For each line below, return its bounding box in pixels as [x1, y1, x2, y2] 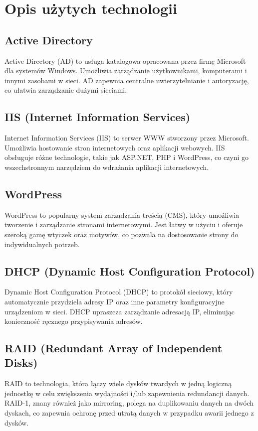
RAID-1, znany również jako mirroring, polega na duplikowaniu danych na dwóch [4, 398, 254, 408]
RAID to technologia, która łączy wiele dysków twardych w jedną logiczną [4, 378, 232, 389]
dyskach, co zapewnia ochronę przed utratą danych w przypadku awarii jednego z [4, 408, 254, 418]
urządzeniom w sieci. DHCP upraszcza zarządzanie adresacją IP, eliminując [4, 306, 235, 316]
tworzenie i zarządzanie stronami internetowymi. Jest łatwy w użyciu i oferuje [4, 219, 243, 230]
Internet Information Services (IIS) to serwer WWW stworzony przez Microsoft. [4, 133, 249, 143]
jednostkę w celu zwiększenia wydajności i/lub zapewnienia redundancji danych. [4, 388, 250, 398]
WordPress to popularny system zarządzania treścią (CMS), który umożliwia [4, 209, 240, 220]
